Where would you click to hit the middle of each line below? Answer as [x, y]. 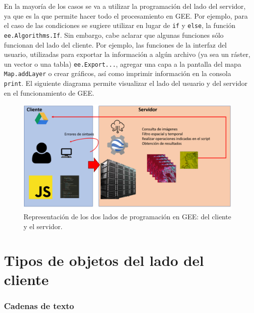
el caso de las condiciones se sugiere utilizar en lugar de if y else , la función [120, 25]
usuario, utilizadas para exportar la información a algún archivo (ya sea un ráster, [127, 54]
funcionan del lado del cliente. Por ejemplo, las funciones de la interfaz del [115, 44]
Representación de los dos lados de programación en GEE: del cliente [127, 217]
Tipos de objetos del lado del [104, 260]
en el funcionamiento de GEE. [49, 92]
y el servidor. [43, 226]
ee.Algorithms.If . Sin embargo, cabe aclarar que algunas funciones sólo [114, 35]
